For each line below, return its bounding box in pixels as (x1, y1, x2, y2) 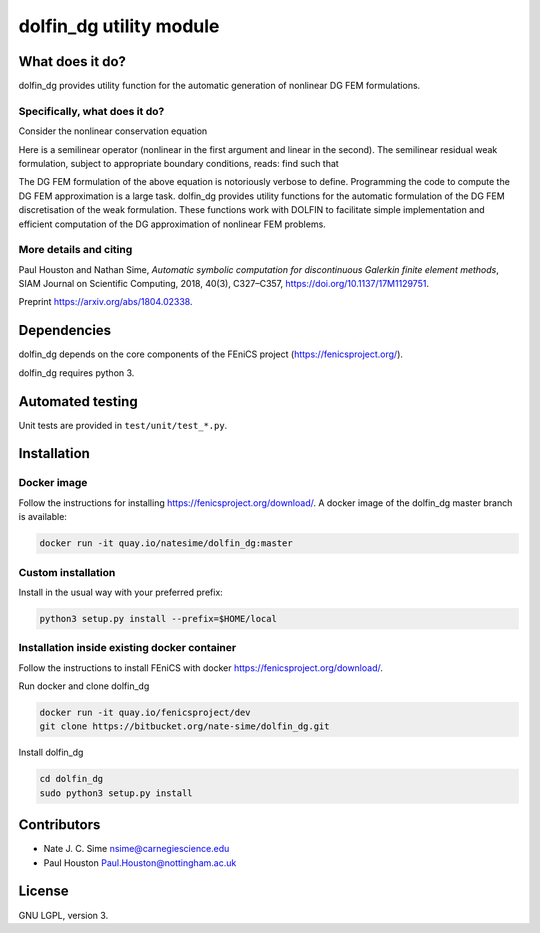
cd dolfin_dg (39, 773, 104, 785)
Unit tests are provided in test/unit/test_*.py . (18, 419, 228, 431)
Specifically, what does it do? (18, 104, 165, 118)
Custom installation (18, 565, 116, 579)
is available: (18, 511, 67, 523)
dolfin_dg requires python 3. (18, 366, 135, 379)
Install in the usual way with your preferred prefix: (18, 586, 224, 598)
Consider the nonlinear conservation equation (18, 125, 208, 137)
